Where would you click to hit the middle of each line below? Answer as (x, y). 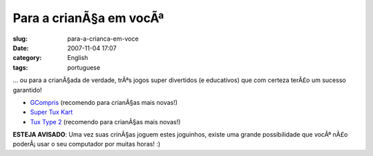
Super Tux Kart (51, 112)
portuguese (84, 67)
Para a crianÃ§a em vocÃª (88, 18)
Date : (21, 48)
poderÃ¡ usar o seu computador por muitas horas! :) (87, 144)
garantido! (27, 90)
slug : (20, 39)
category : (27, 58)
